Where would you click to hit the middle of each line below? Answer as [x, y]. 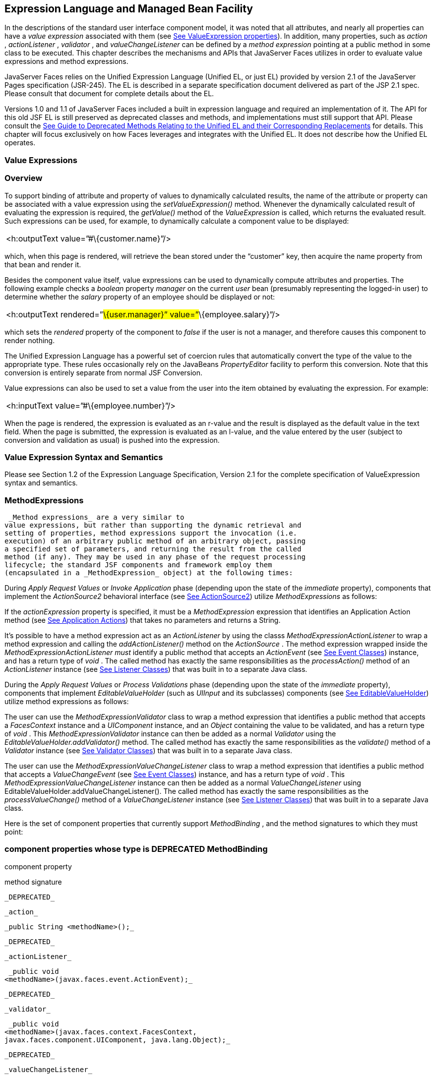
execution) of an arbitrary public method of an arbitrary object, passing [155, 541]
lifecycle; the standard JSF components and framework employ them [138, 565]
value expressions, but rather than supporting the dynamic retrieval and [153, 525]
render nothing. [30, 340]
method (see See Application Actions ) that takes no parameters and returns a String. [143, 620]
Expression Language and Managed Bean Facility [129, 9]
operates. [20, 143]
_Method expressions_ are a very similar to [96, 517]
